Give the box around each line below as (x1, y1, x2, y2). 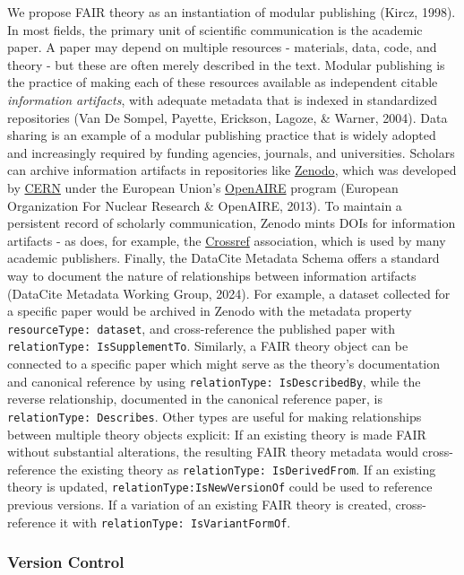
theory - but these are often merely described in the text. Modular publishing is (7, 55, 445, 74)
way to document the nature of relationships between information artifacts (7, 266, 417, 284)
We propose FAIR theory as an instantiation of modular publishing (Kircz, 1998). (7, 3, 456, 21)
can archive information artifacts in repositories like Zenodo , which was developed (7, 161, 457, 179)
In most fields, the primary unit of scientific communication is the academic (7, 20, 423, 39)
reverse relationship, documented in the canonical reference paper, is (7, 389, 382, 408)
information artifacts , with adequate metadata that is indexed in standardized (7, 90, 437, 109)
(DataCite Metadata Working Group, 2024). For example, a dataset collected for (7, 283, 451, 302)
